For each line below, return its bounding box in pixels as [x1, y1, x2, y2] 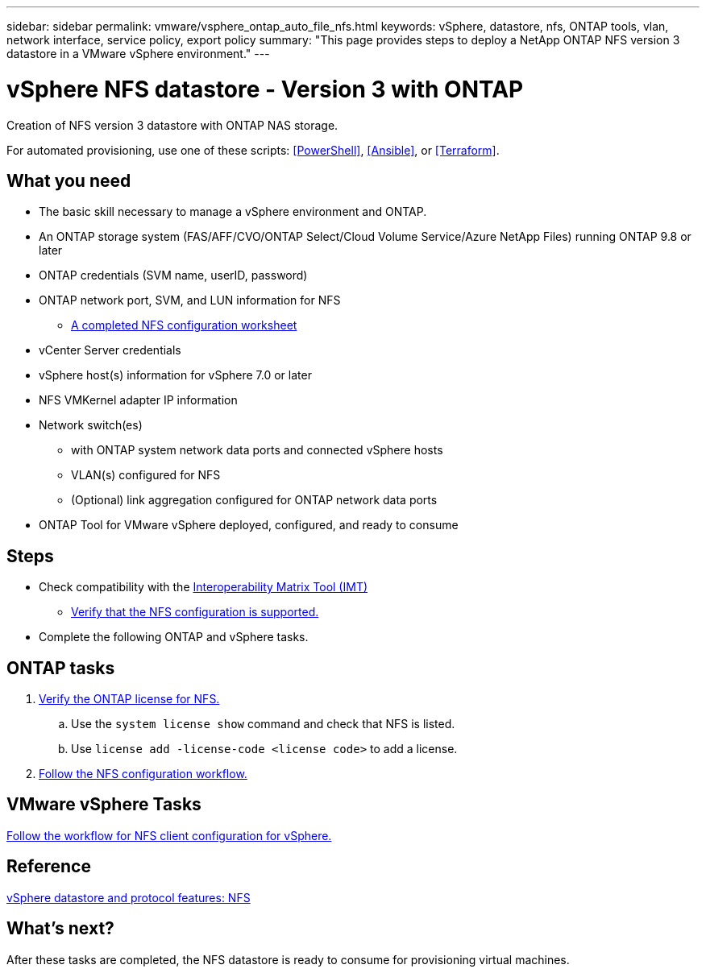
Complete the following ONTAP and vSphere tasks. [39, 630, 309, 644]
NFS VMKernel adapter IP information [39, 393, 238, 408]
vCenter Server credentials [39, 343, 181, 358]
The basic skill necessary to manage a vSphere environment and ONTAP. [39, 205, 427, 219]
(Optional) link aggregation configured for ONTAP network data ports [71, 493, 438, 507]
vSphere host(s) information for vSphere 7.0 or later [39, 368, 312, 383]
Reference [6, 856, 91, 877]
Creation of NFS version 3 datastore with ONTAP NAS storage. [6, 118, 338, 132]
